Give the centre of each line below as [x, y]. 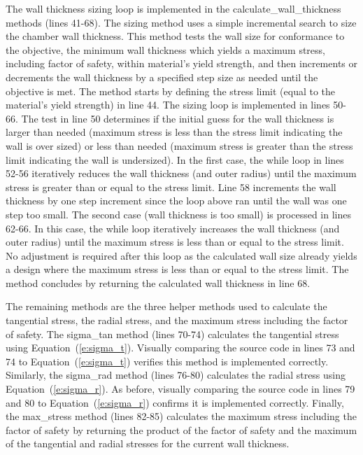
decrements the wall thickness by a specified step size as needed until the [162, 77]
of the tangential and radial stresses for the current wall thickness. [148, 443]
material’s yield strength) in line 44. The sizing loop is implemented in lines [168, 105]
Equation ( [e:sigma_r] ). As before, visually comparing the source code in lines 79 [180, 389]
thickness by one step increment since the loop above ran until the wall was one [176, 201]
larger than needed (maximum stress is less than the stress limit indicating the [174, 132]
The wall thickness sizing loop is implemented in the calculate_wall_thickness [173, 8]
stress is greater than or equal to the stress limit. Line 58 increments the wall [171, 187]
